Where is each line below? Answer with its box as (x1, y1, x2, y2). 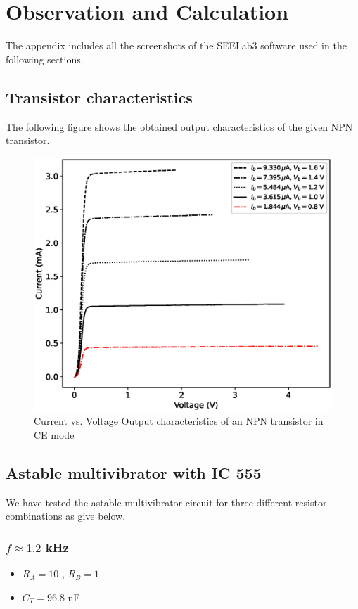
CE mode (34, 427, 75, 442)
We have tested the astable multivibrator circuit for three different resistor (6, 494, 327, 509)
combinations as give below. (6, 508, 126, 523)
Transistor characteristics (6, 86, 193, 108)
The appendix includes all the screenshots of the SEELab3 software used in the (6, 38, 347, 53)
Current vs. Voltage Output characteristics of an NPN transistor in (34, 414, 324, 428)
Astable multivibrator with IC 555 (6, 461, 262, 483)
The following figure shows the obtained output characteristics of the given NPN (6, 119, 353, 134)
